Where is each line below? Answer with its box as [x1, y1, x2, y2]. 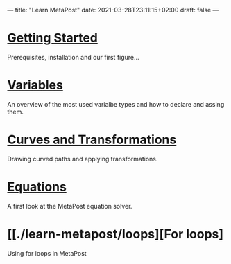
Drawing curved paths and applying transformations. [7, 155, 158, 163]
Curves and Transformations [7, 132, 177, 148]
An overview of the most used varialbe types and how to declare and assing [7, 100, 225, 108]
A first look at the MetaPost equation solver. [7, 202, 132, 210]
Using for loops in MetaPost [7, 249, 87, 257]
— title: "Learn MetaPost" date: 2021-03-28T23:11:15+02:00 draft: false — [7, 6, 219, 14]
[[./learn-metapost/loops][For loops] [7, 226, 224, 242]
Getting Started [7, 30, 99, 46]
